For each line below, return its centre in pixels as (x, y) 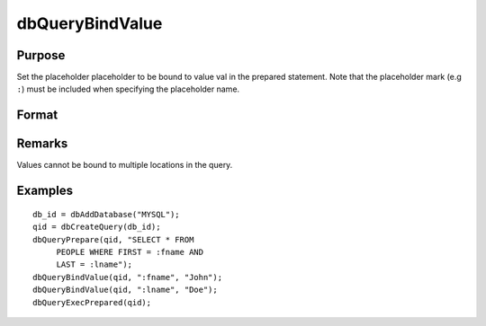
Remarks (42, 144)
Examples (45, 191)
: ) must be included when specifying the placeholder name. (128, 89)
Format (37, 115)
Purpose (41, 55)
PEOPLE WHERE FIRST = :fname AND (130, 252)
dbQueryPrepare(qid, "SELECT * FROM (113, 239)
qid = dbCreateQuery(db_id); (97, 227)
